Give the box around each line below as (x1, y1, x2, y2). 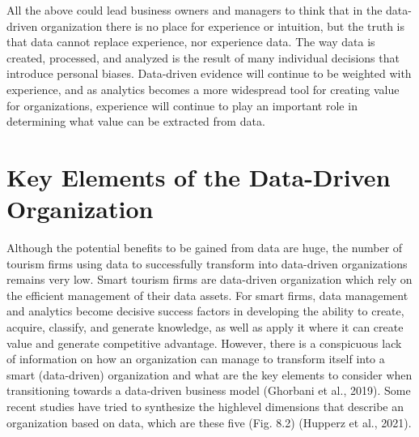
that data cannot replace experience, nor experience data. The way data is (6, 33, 375, 50)
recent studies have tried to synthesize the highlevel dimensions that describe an (6, 398, 404, 414)
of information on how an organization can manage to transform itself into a (6, 350, 385, 367)
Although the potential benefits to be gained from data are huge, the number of (6, 239, 403, 256)
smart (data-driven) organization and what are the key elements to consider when (6, 366, 413, 383)
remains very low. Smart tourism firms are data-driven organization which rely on (6, 271, 413, 288)
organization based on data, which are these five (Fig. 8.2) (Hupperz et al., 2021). (6, 413, 412, 431)
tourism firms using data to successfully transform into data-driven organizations (6, 255, 408, 272)
